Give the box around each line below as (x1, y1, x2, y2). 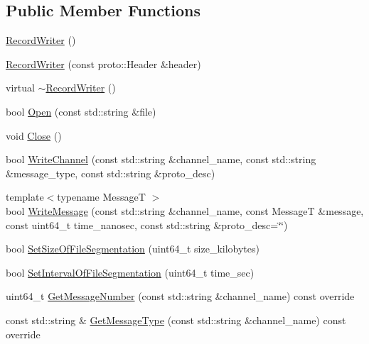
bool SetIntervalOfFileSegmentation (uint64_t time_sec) (6, 265, 255, 279)
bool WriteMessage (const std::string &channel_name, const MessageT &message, (6, 203, 364, 218)
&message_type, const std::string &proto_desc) (6, 165, 215, 180)
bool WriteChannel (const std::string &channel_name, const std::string (6, 152, 316, 167)
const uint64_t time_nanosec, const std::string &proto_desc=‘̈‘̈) (6, 217, 288, 232)
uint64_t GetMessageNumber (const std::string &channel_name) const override (6, 289, 355, 304)
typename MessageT (57, 189, 146, 204)
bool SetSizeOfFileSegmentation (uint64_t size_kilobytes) (6, 241, 260, 256)
